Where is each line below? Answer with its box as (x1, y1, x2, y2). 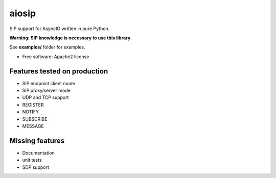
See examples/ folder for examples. (9, 44, 85, 50)
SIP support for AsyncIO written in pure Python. (9, 26, 110, 32)
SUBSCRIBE (22, 116, 48, 122)
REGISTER (22, 101, 44, 108)
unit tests (22, 157, 42, 163)
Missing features (9, 136, 65, 145)
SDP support (22, 164, 50, 170)
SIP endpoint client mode (22, 80, 75, 86)
